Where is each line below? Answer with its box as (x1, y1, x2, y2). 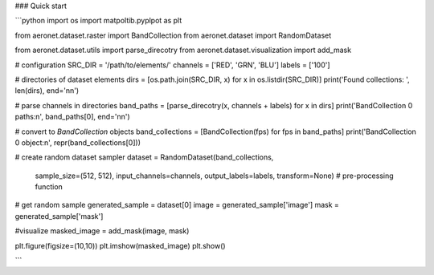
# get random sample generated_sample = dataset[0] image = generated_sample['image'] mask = (14, 200, 339, 210)
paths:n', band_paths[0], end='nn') (14, 112, 130, 122)
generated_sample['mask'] (14, 211, 104, 220)
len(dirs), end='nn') (14, 86, 80, 95)
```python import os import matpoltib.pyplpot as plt (14, 16, 182, 26)
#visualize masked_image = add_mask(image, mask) (14, 226, 190, 236)
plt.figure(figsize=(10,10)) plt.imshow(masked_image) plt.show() (14, 241, 226, 250)
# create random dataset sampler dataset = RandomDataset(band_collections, (14, 152, 274, 162)
